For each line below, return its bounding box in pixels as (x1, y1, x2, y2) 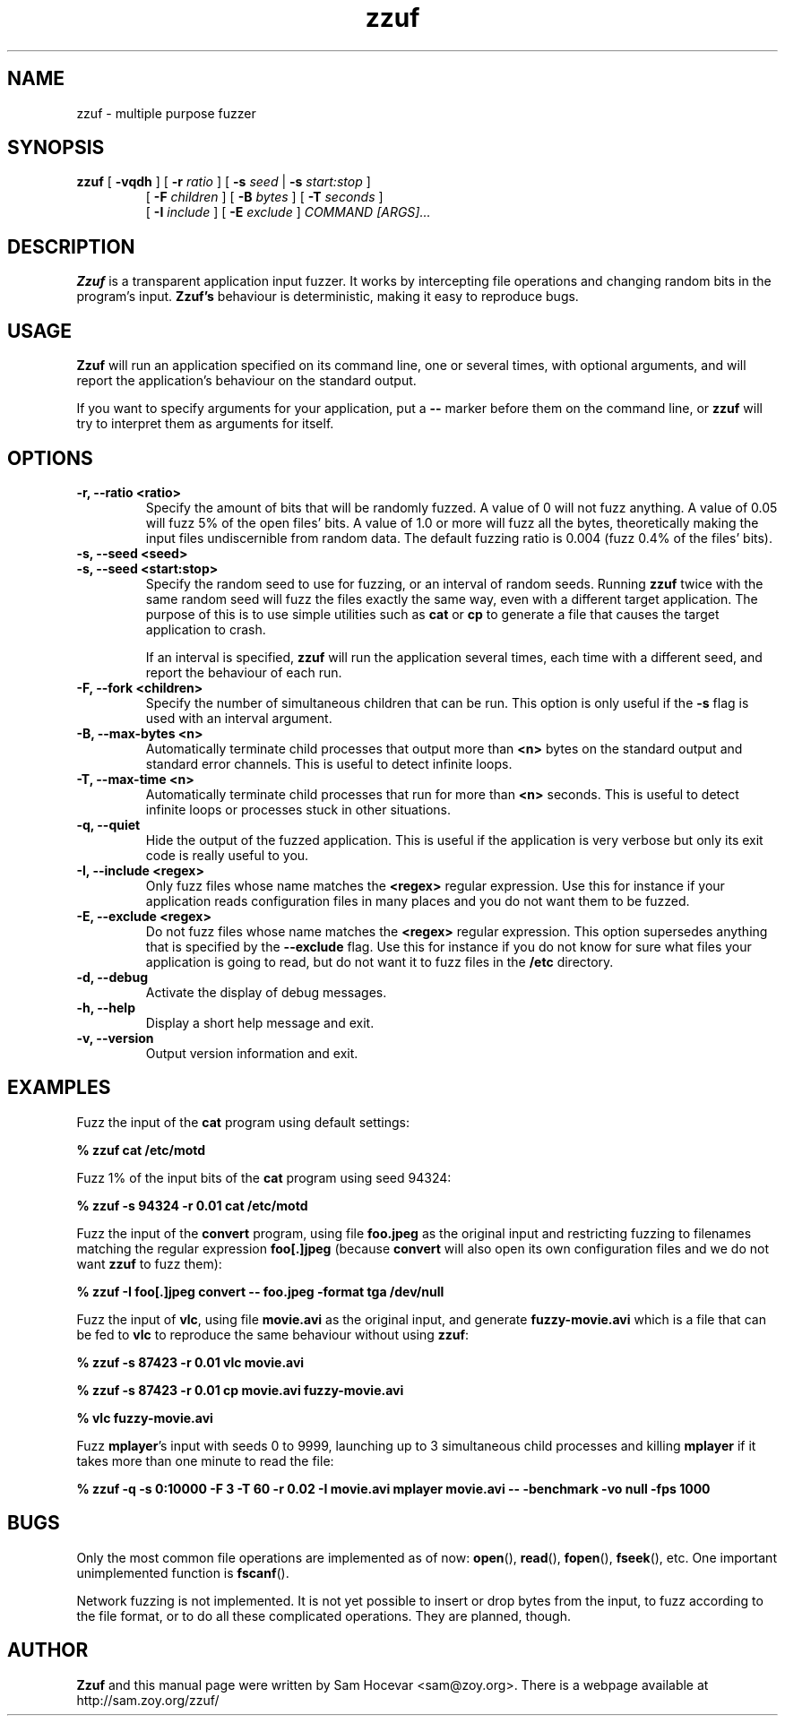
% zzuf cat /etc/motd (76, 1141, 206, 1158)
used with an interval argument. (145, 710, 332, 726)
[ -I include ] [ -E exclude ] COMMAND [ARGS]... (145, 204, 431, 220)
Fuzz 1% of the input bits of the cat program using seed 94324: (76, 1169, 452, 1185)
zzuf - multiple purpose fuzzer (76, 105, 256, 121)
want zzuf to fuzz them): (76, 1255, 222, 1271)
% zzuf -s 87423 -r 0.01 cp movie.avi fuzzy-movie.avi (76, 1382, 404, 1398)
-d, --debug (76, 969, 148, 985)
